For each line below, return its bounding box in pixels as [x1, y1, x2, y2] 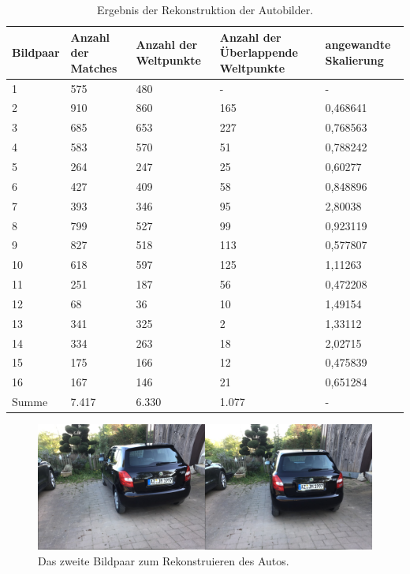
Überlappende [219, 44, 298, 61]
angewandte [325, 36, 391, 53]
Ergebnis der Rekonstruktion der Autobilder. [96, 2, 314, 17]
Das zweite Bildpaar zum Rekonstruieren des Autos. [38, 552, 289, 568]
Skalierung [325, 51, 384, 68]
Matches [70, 59, 117, 76]
